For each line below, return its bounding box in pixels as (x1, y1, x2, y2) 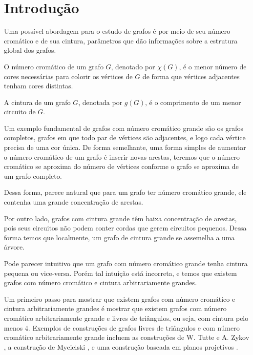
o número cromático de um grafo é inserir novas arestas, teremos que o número (4, 151, 240, 162)
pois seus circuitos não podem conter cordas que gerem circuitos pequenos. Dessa (4, 223, 247, 233)
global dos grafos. (4, 45, 56, 55)
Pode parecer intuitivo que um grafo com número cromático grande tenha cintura (4, 258, 248, 268)
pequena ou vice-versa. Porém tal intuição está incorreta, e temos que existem (4, 268, 237, 278)
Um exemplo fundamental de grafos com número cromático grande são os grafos (4, 123, 244, 133)
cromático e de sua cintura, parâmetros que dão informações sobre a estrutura (4, 35, 238, 45)
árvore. (4, 242, 25, 252)
